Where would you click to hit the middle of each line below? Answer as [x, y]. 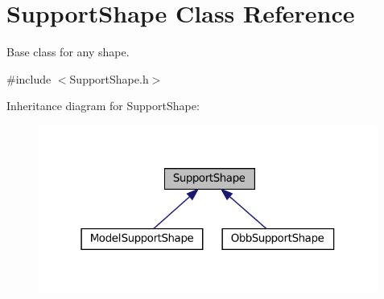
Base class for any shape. [68, 52]
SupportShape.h [109, 78]
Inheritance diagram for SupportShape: [103, 106]
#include [29, 78]
